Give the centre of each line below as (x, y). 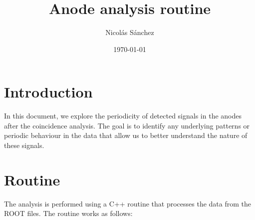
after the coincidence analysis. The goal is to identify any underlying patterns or (127, 125)
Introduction (48, 92)
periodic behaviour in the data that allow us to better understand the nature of (126, 135)
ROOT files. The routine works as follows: (68, 213)
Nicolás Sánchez (130, 32)
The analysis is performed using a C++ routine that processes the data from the (127, 203)
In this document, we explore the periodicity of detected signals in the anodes (123, 116)
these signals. (24, 145)
